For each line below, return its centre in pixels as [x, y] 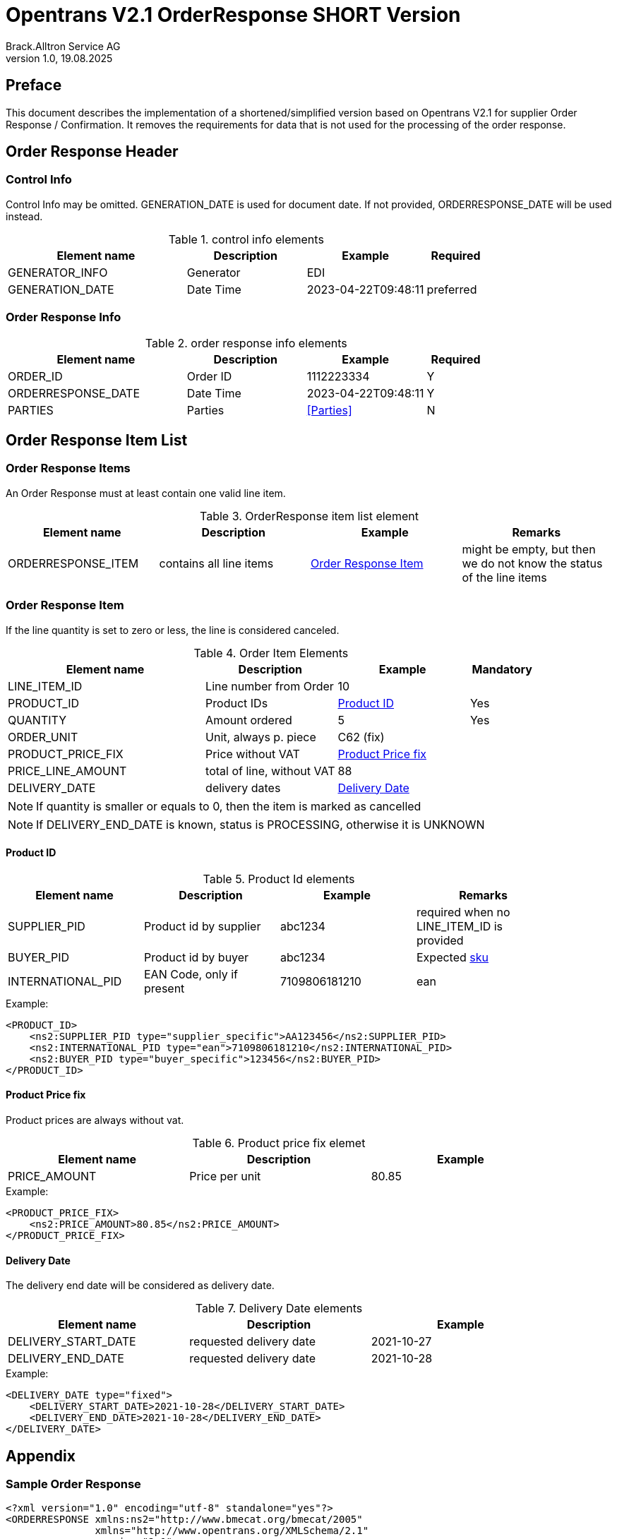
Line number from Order [270, 686]
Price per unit [225, 1176]
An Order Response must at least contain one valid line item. [146, 493]
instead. [24, 216]
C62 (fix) [361, 737]
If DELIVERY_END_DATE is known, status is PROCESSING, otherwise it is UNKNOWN [260, 824]
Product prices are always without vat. [95, 1120]
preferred [452, 289]
